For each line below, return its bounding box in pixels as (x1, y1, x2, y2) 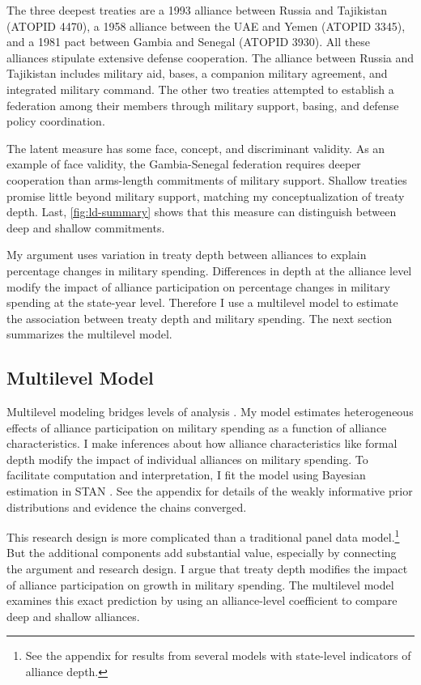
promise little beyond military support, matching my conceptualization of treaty (6, 187, 405, 204)
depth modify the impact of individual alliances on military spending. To (6, 450, 368, 467)
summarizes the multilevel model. (6, 325, 172, 342)
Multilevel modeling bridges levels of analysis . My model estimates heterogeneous (6, 403, 414, 420)
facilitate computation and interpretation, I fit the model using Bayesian (6, 466, 366, 483)
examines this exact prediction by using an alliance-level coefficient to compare (6, 592, 398, 609)
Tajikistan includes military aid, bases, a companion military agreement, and (6, 65, 388, 82)
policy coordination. (6, 113, 105, 130)
